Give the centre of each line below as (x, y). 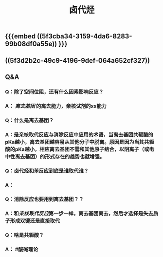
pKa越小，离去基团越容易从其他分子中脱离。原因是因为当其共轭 (80, 142)
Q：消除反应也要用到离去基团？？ (45, 199)
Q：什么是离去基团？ (29, 120)
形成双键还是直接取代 (35, 221)
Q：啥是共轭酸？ (25, 235)
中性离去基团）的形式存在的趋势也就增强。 (55, 156)
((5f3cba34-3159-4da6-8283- (85, 36)
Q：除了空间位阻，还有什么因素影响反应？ (54, 92)
